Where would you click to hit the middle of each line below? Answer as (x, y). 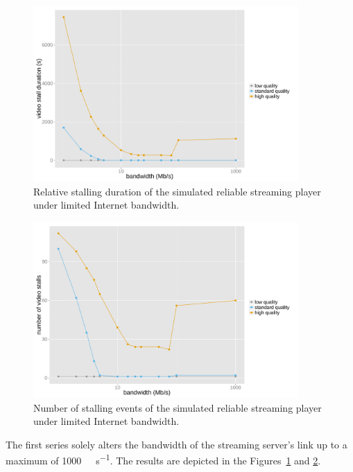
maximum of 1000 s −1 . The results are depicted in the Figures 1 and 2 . (163, 460)
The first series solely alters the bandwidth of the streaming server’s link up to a (176, 444)
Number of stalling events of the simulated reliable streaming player (178, 407)
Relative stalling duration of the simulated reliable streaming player (177, 191)
